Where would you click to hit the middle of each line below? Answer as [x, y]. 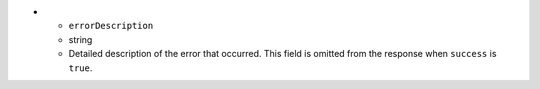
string [80, 39]
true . [80, 67]
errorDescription [111, 26]
